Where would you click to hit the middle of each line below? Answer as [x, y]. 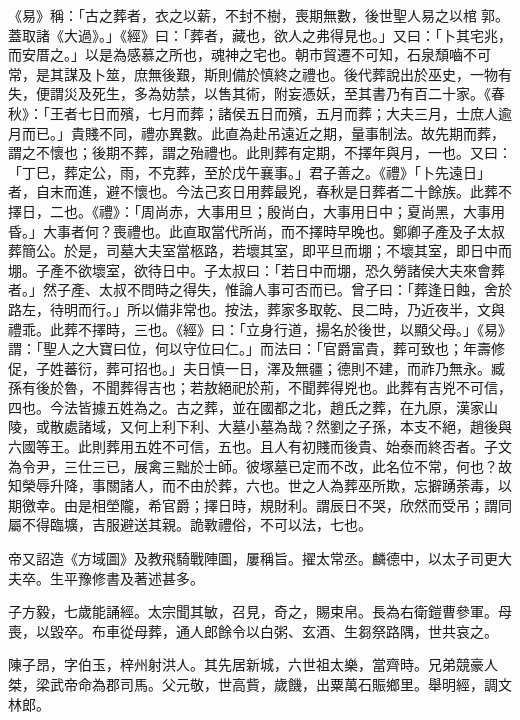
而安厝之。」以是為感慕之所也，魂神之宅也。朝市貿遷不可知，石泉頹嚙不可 [249, 54]
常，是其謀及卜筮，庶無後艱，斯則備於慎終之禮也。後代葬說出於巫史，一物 [253, 73]
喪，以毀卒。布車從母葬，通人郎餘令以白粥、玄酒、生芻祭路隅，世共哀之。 [253, 630]
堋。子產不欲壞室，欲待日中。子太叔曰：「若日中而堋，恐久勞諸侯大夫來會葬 [256, 269]
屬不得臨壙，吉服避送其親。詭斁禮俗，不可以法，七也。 [190, 524]
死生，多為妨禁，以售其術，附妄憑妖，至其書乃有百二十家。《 [291, 93]
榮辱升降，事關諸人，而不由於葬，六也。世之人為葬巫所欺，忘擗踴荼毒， [259, 485]
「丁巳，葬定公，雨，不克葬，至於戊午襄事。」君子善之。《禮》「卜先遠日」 [249, 171]
